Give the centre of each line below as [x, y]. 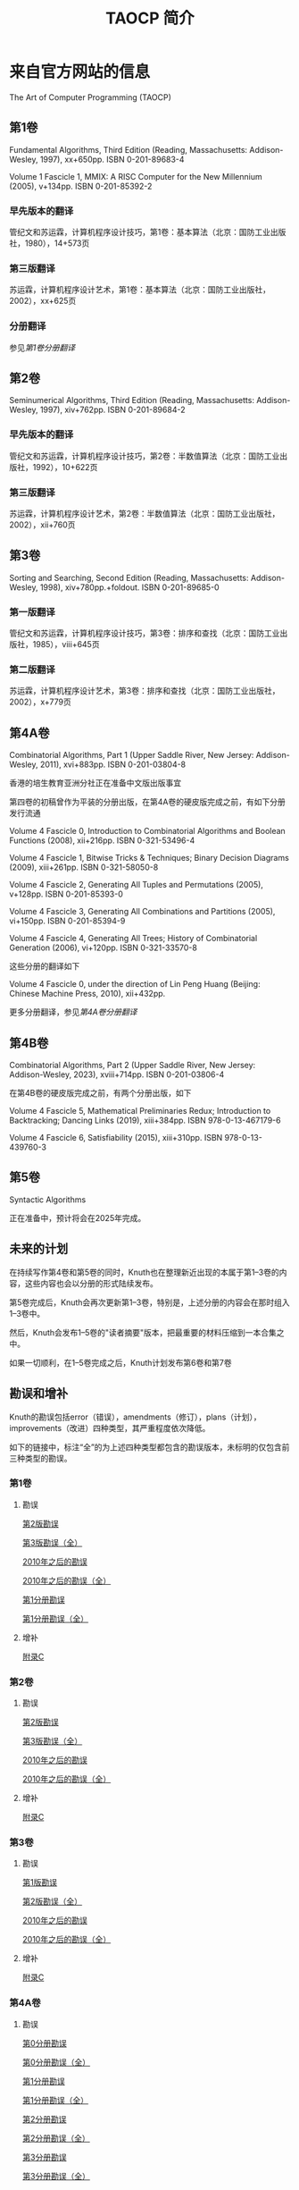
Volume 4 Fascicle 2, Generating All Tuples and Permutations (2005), [136, 885]
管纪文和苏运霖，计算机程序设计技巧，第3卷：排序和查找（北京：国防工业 [145, 633]
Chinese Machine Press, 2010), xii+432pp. [87, 994]
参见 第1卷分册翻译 [42, 347]
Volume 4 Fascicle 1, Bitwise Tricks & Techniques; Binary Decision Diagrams [149, 858]
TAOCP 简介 [150, 18]
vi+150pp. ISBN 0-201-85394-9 [67, 921]
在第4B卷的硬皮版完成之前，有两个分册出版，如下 [100, 1093]
